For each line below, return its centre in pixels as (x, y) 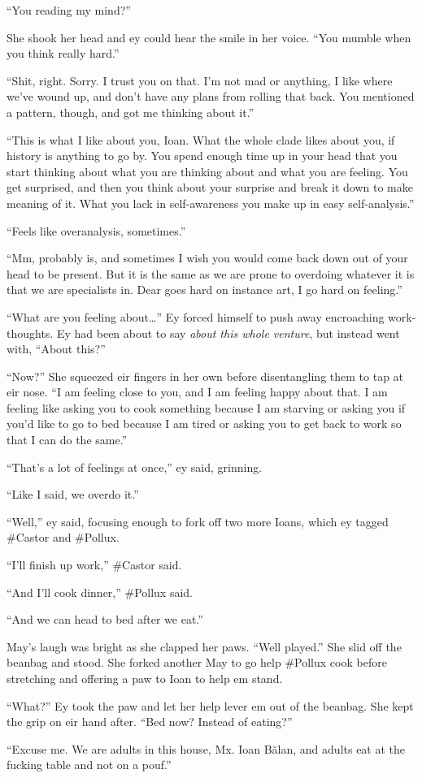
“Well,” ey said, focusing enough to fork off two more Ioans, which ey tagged (198, 521)
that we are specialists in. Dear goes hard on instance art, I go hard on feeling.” (204, 290)
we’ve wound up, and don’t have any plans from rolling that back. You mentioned (211, 96)
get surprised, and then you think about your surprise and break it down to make (210, 187)
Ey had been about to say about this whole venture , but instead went (228, 333)
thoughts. (30, 333)
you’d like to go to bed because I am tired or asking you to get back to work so (204, 424)
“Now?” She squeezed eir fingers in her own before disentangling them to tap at (205, 376)
